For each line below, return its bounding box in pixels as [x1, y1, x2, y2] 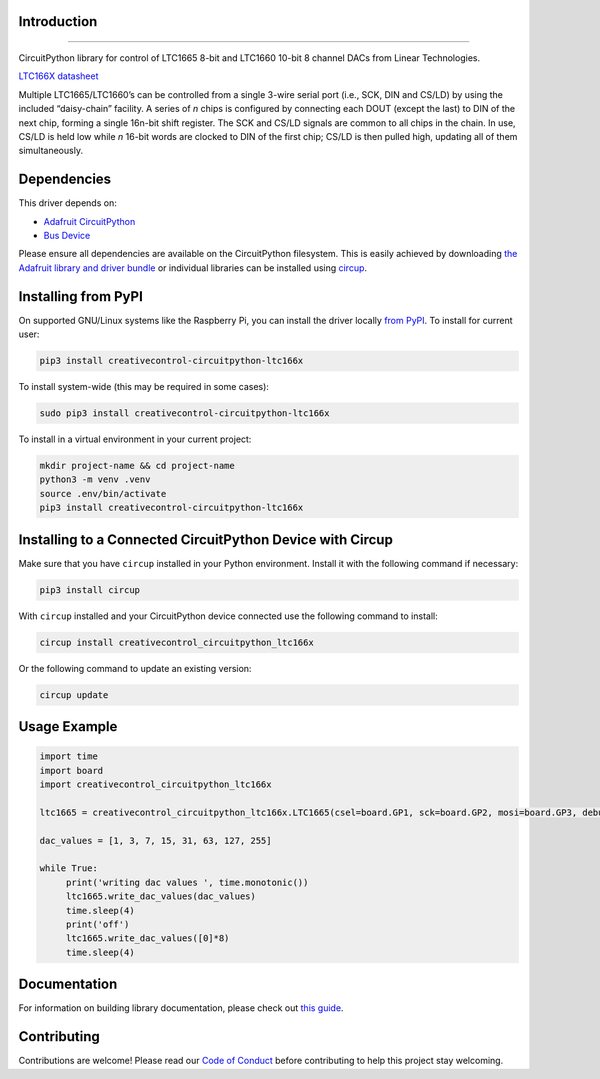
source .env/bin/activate [39, 488, 167, 499]
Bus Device [43, 230, 91, 242]
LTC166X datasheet [18, 70, 99, 82]
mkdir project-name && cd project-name [39, 460, 235, 472]
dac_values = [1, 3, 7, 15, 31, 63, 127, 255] [39, 835, 272, 846]
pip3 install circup [39, 584, 140, 595]
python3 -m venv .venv [39, 474, 151, 485]
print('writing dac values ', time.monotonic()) [65, 876, 309, 888]
